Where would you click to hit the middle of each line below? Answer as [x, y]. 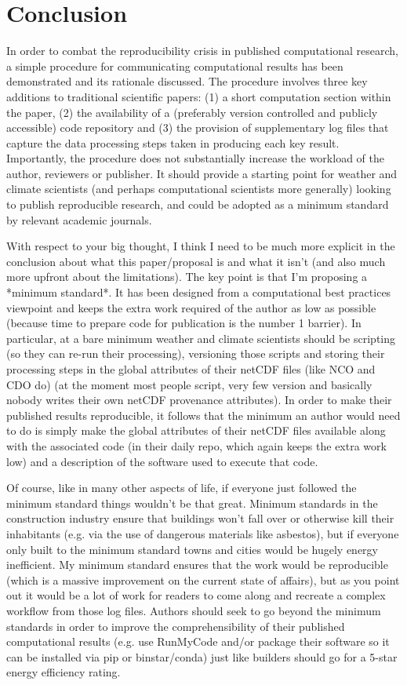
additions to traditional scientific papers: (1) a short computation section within [199, 96]
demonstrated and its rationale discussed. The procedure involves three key [187, 81]
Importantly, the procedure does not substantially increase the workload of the [195, 158]
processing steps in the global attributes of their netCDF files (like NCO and [191, 369]
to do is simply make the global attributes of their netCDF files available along [196, 430]
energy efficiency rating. [64, 672]
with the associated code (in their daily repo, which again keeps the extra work [196, 445]
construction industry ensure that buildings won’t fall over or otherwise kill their [200, 518]
